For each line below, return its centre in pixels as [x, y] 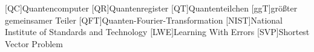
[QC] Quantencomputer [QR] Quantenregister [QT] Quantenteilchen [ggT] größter [151, 8]
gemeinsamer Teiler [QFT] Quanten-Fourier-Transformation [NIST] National [144, 20]
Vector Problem [34, 43]
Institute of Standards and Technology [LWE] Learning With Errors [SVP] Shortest [157, 32]
